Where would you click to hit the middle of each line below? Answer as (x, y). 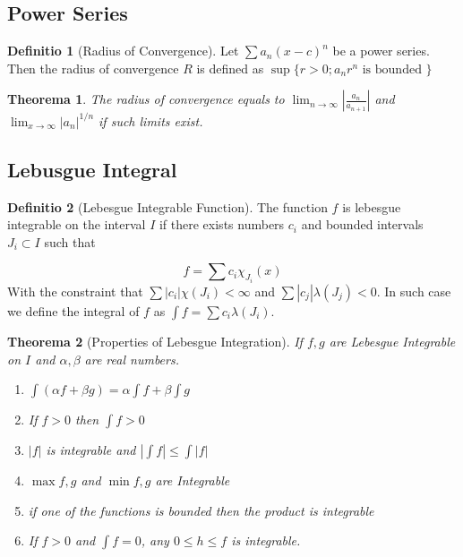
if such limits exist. (151, 120)
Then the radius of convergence (93, 68)
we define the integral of (73, 310)
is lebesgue (372, 206)
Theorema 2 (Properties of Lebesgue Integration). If (155, 341)
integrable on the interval (77, 224)
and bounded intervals (362, 224)
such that (70, 241)
